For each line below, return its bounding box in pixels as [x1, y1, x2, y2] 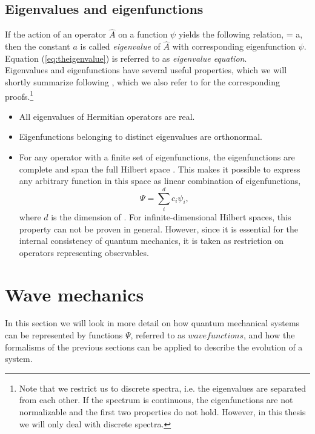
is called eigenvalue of [80, 40, 161, 53]
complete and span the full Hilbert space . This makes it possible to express [19, 162, 300, 175]
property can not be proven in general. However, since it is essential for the [19, 222, 298, 235]
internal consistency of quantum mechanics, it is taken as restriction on [19, 234, 283, 247]
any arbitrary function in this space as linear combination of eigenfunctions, [19, 174, 301, 187]
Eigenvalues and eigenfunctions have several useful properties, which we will [5, 64, 287, 76]
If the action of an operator [5, 28, 107, 41]
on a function [118, 28, 168, 41]
